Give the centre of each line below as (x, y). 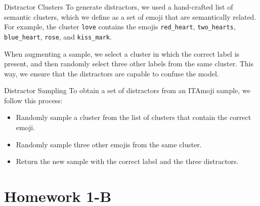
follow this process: (33, 100)
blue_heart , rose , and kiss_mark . (58, 36)
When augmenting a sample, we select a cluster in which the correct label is (122, 53)
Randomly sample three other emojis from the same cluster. (109, 144)
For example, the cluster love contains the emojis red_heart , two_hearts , (120, 27)
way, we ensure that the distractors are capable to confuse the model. (112, 73)
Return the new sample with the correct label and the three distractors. (127, 161)
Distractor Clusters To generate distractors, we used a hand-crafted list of (119, 7)
